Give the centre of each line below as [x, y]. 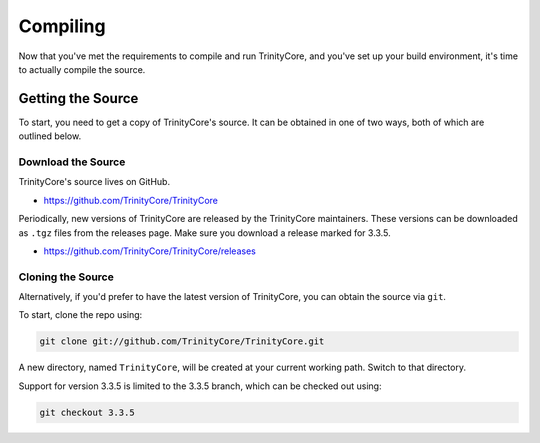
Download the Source [72, 162]
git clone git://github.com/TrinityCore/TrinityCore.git [182, 341]
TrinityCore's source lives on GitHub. [94, 182]
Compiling [62, 26]
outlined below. [50, 136]
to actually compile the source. [82, 69]
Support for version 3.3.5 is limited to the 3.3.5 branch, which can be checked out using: [200, 386]
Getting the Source [78, 98]
